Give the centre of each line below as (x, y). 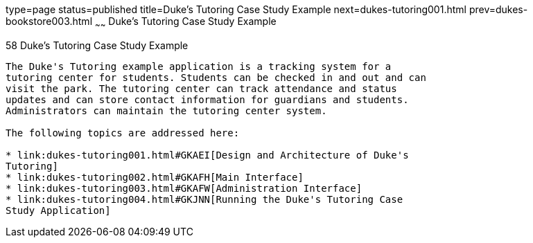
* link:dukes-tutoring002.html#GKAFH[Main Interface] (155, 177)
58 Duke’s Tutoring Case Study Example (97, 45)
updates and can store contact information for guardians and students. (207, 99)
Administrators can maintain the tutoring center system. (166, 110)
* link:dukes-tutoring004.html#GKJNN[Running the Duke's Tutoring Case (204, 199)
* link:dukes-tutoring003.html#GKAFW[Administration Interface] (184, 188)
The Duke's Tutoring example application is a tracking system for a (199, 66)
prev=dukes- (498, 9)
